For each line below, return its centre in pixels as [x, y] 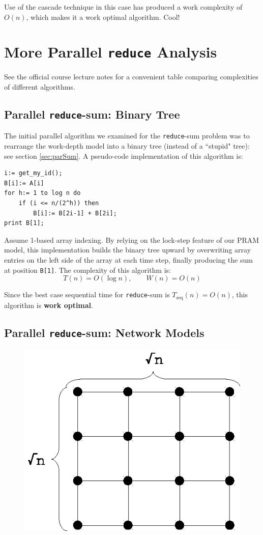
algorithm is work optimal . [49, 305]
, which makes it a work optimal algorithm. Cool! [103, 17]
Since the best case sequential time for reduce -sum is [87, 294]
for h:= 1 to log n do [42, 193]
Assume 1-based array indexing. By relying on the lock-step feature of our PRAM [132, 240]
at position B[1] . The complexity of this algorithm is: [87, 270]
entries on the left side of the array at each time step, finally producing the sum [128, 260]
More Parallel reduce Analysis [111, 52]
